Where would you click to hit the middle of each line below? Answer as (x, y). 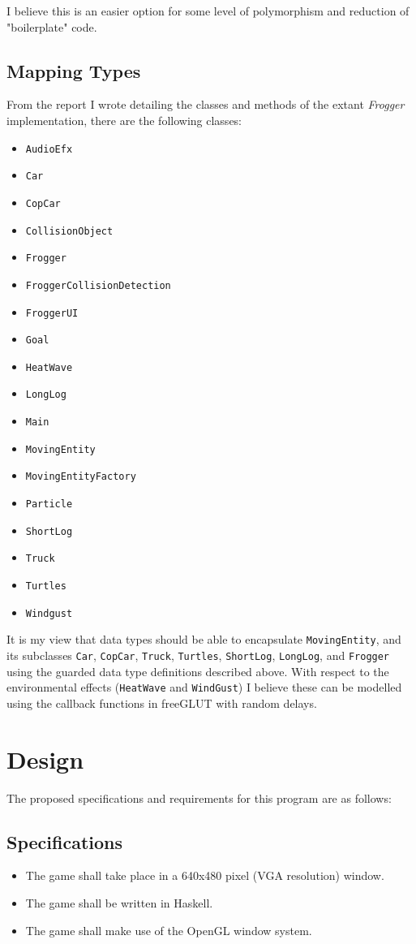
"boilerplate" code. (52, 26)
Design (45, 759)
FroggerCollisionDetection (98, 285)
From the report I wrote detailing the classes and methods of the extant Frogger (206, 104)
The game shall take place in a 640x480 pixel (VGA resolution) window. (205, 875)
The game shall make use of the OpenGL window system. (169, 930)
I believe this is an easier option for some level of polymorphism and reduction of (208, 11)
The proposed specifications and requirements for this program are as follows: (199, 797)
